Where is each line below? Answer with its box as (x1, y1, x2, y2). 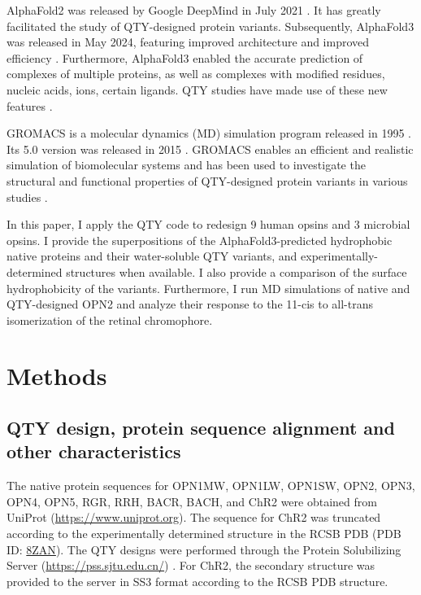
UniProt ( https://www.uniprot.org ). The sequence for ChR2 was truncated (7, 509, 381, 526)
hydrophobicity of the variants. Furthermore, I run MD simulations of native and (7, 279, 410, 296)
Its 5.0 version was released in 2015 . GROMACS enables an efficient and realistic (7, 140, 414, 157)
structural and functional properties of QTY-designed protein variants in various (7, 172, 408, 189)
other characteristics (7, 439, 181, 464)
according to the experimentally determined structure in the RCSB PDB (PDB (7, 525, 401, 542)
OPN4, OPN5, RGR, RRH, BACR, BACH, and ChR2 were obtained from (7, 492, 377, 510)
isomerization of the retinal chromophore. (7, 311, 213, 328)
